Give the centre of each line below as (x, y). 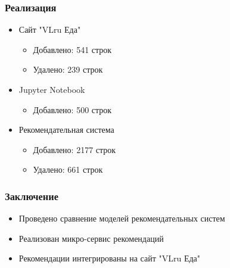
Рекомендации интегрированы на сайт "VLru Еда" (110, 258)
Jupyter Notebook (52, 89)
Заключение (32, 196)
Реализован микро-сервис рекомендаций (91, 238)
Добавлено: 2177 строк (74, 149)
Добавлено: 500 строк (72, 109)
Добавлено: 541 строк (72, 49)
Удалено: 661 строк (68, 169)
